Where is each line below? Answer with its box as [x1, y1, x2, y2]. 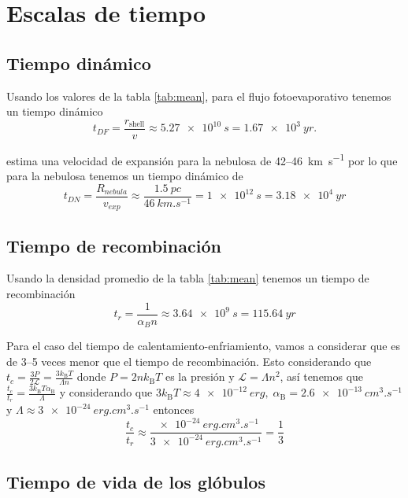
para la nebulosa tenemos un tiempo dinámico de [6, 168, 243, 184]
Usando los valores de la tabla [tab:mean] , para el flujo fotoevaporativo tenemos [6, 87, 391, 104]
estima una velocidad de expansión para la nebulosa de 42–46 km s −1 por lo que [6, 149, 398, 168]
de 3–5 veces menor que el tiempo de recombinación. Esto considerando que [6, 352, 372, 369]
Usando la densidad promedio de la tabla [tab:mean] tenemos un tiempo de [6, 270, 369, 286]
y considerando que [59, 384, 153, 400]
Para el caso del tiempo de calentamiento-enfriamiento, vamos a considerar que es [6, 338, 400, 354]
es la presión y [165, 368, 235, 385]
